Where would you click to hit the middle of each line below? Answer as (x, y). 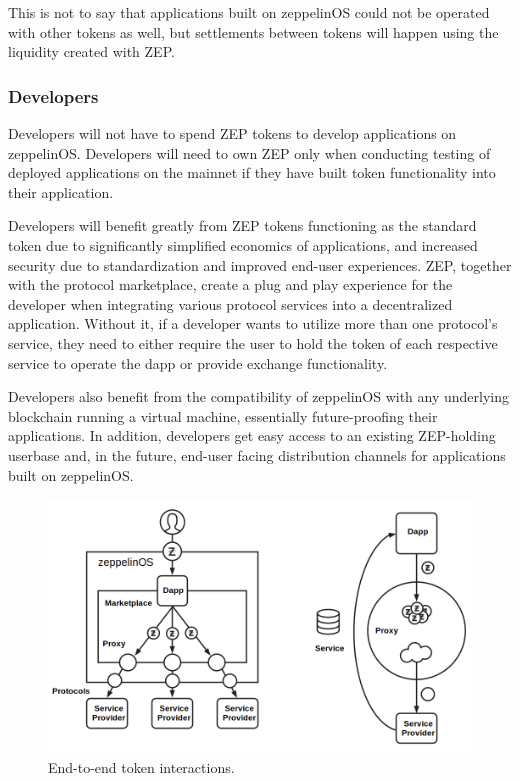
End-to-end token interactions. (141, 767)
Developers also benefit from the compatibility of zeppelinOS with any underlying (259, 396)
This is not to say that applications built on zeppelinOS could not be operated (249, 12)
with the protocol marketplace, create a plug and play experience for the (230, 284)
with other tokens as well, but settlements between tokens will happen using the (253, 31)
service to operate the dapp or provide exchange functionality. (198, 362)
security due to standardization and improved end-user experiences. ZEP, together (260, 264)
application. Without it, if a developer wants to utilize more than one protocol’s (253, 323)
